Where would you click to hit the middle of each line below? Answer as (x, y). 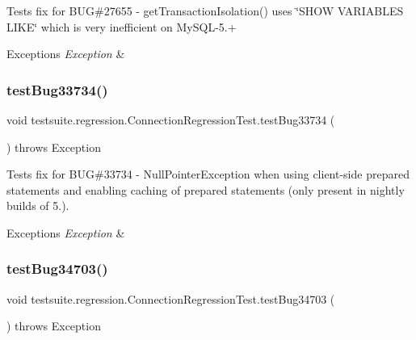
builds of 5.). (38, 206)
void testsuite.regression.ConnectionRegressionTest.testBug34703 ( (171, 298)
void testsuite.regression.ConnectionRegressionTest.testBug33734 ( (171, 120)
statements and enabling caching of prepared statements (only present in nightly (206, 189)
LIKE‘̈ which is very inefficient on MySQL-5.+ (122, 26)
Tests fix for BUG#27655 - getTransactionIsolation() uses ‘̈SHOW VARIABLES (205, 10)
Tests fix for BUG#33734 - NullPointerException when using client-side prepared (208, 174)
